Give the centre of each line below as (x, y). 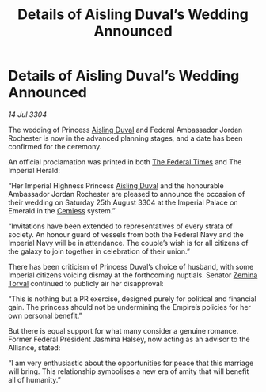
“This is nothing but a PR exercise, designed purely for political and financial (133, 299)
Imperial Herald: (34, 170)
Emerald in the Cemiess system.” (62, 210)
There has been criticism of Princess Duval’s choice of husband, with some (131, 266)
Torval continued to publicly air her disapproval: (86, 283)
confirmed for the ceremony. (55, 146)
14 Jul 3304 (28, 114)
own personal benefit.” (45, 315)
